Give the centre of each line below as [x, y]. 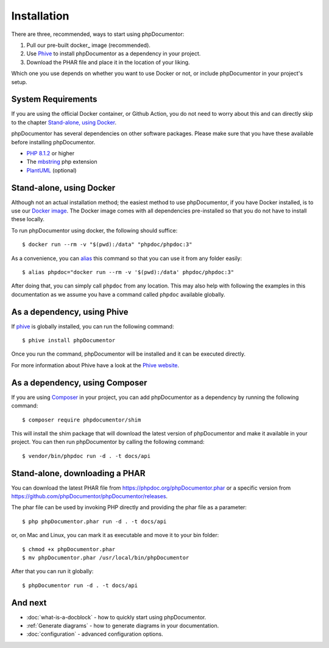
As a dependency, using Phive [70, 312]
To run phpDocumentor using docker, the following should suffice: [94, 230]
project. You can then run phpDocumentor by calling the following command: [108, 442]
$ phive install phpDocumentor [69, 340]
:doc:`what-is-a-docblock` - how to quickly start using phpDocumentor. [116, 617]
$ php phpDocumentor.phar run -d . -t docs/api [94, 521]
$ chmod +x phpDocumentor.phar [69, 549]
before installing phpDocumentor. [53, 142]
